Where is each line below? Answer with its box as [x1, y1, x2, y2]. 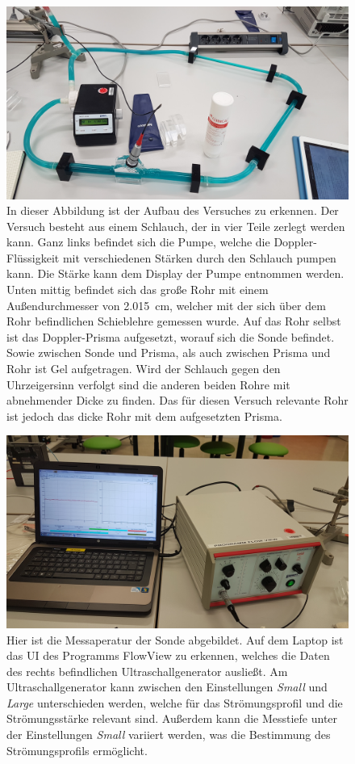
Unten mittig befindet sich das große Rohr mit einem [6, 281, 269, 298]
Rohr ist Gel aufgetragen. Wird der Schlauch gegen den [6, 360, 281, 377]
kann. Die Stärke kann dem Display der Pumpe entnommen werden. [6, 265, 345, 282]
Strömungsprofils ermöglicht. [6, 741, 148, 758]
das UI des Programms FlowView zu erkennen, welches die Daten [6, 647, 330, 664]
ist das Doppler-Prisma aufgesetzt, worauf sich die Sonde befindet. [6, 328, 335, 345]
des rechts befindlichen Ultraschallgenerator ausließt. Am [6, 662, 288, 679]
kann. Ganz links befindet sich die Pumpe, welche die [6, 233, 270, 250]
